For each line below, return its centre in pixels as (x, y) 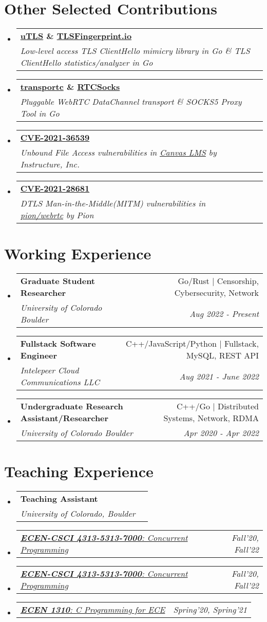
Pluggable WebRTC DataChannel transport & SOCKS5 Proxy (131, 102)
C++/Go (193, 406)
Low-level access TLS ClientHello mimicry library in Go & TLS (135, 51)
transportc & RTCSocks (70, 87)
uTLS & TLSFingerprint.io (76, 36)
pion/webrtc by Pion (57, 215)
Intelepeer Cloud (50, 370)
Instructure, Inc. (50, 164)
